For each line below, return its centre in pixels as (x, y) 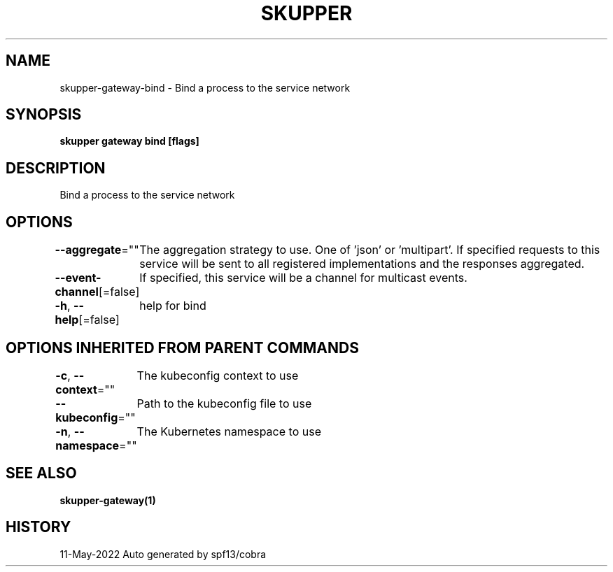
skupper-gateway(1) (108, 500)
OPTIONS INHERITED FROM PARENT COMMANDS (182, 348)
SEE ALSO (41, 473)
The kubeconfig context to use (218, 375)
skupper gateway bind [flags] (129, 141)
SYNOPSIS (44, 115)
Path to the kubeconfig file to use (224, 403)
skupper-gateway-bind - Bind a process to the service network (205, 87)
